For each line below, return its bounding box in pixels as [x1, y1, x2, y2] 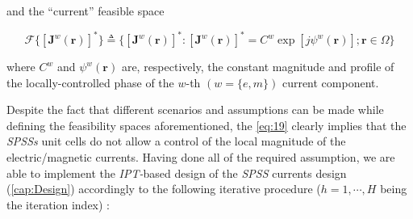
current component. [282, 74, 379, 91]
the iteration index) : [6, 196, 111, 213]
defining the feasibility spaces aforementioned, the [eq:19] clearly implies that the [6, 116, 407, 133]
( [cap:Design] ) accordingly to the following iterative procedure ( [6, 180, 321, 197]
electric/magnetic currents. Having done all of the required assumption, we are [6, 149, 395, 166]
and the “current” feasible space [6, 2, 165, 19]
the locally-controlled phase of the [6, 74, 174, 91]
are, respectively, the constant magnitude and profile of [121, 58, 394, 75]
